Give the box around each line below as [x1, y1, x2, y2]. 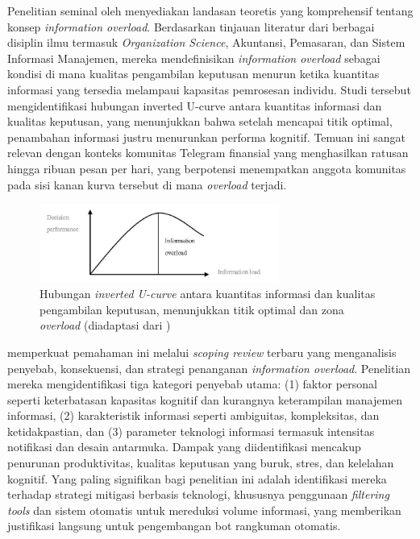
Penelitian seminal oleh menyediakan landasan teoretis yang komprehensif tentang [7, 2, 414, 19]
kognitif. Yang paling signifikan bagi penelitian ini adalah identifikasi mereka [7, 470, 387, 487]
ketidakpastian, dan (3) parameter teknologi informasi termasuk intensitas [7, 422, 375, 439]
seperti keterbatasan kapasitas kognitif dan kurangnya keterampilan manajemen [7, 391, 403, 408]
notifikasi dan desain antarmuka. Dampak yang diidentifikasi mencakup [7, 438, 361, 455]
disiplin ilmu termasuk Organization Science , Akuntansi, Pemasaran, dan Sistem [7, 34, 405, 51]
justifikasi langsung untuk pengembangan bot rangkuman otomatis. [7, 517, 341, 534]
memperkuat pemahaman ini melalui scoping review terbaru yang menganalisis [7, 343, 397, 360]
